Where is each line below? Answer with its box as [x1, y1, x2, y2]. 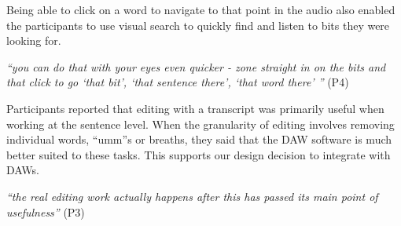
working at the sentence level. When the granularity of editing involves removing [6, 115, 395, 132]
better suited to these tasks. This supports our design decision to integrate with [6, 146, 391, 162]
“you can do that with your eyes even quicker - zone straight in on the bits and [6, 58, 386, 75]
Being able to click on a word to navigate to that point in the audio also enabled [6, 2, 395, 17]
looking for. [6, 32, 61, 49]
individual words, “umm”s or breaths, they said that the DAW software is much [6, 131, 392, 148]
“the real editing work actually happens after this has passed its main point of [6, 188, 378, 204]
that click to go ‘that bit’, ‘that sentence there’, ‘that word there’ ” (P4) [6, 74, 349, 90]
